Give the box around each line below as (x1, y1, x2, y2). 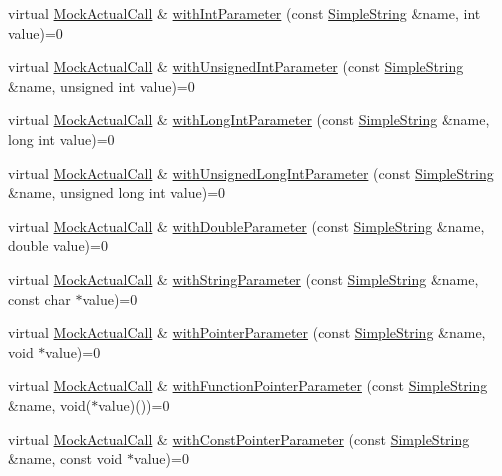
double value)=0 (8, 235, 108, 256)
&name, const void (8, 448, 123, 469)
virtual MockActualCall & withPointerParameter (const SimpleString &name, (8, 322, 486, 343)
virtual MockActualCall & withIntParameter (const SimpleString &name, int (8, 3, 481, 23)
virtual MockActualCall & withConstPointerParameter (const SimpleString (8, 428, 470, 449)
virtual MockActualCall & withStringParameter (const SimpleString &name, (8, 268, 479, 289)
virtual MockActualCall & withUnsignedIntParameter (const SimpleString (8, 56, 464, 77)
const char (8, 288, 71, 309)
